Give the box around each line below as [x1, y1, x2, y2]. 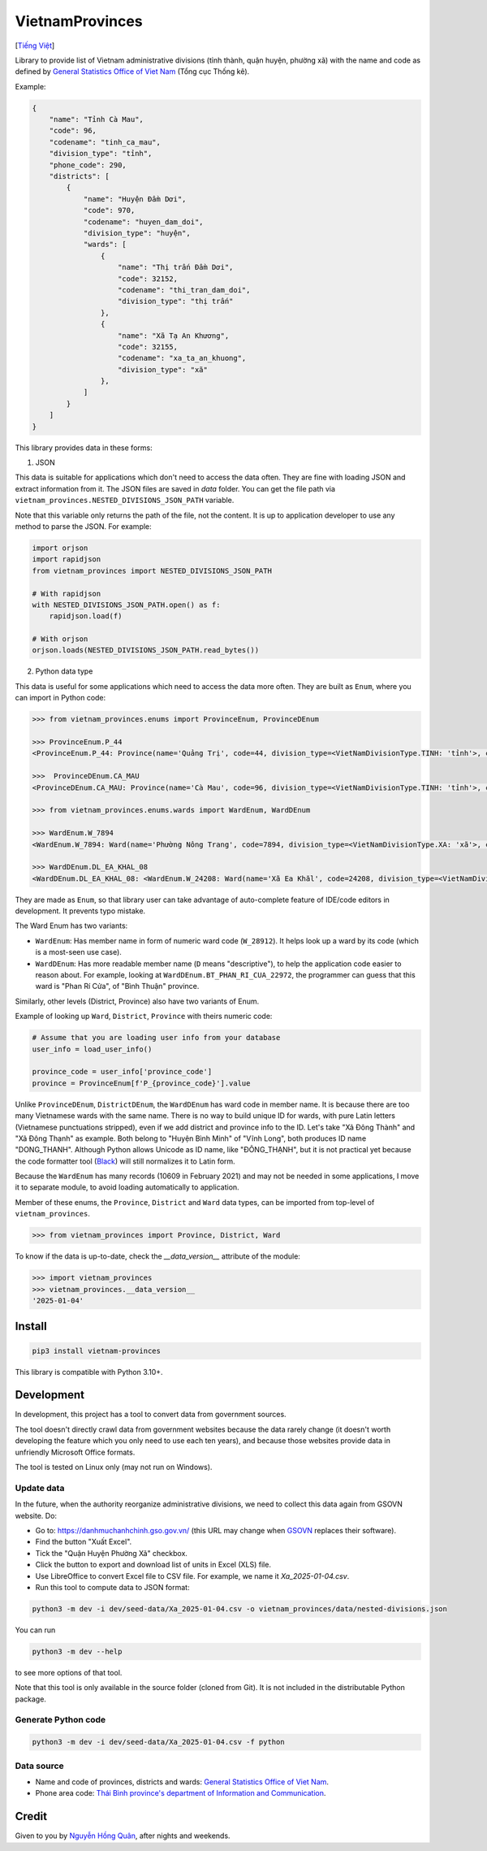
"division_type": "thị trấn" [118, 297, 234, 306]
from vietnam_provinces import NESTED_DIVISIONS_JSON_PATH [32, 566, 272, 575]
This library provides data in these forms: [15, 443, 153, 453]
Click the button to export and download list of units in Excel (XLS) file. [35, 1560, 272, 1570]
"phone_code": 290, [49, 160, 127, 170]
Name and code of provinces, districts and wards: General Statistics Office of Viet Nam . [35, 1776, 329, 1787]
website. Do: [15, 1511, 57, 1520]
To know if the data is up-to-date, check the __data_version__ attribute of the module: [15, 1251, 300, 1261]
